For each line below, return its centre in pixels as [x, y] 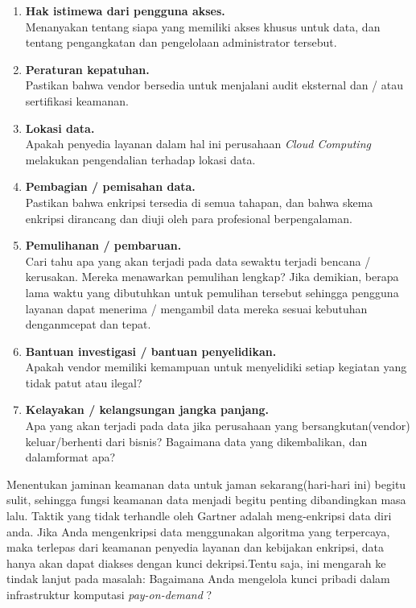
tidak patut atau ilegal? [84, 382]
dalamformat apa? [70, 457]
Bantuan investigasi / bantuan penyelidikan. [151, 351]
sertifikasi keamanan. [77, 100]
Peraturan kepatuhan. [87, 69]
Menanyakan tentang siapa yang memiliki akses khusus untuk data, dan [203, 26]
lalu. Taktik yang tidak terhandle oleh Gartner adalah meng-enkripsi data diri [199, 516]
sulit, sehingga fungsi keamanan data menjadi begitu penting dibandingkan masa [206, 500]
